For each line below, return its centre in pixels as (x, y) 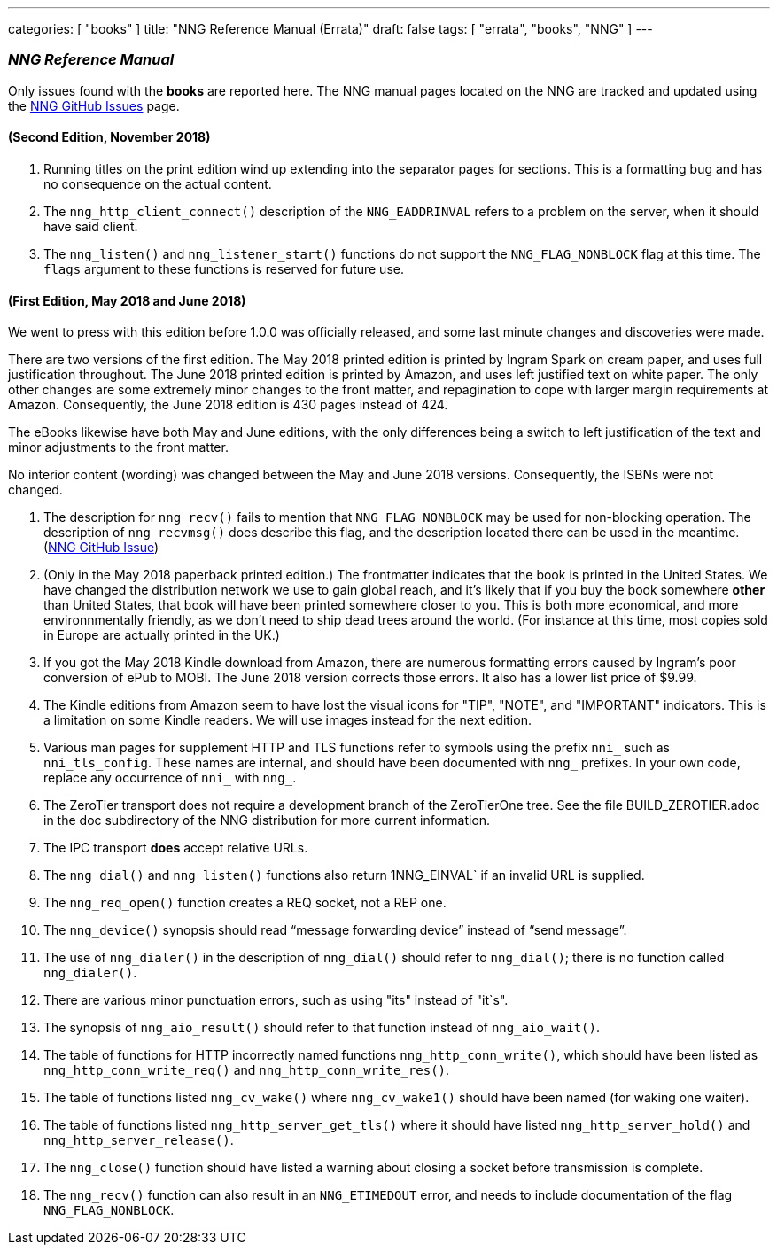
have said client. (91, 226)
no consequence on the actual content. (158, 183)
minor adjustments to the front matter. (118, 447)
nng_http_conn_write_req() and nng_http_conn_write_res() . (247, 1070)
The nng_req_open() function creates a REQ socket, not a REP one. (245, 903)
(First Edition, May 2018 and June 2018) (127, 300)
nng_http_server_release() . (139, 1140)
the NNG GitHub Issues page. (94, 105)
